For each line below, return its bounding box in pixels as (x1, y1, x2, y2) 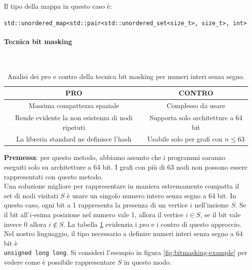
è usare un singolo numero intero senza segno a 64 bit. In (67, 190, 236, 200)
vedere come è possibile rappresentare (4, 257, 115, 267)
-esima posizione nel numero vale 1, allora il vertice (31, 209, 184, 220)
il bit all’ (4, 209, 30, 220)
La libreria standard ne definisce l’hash (16, 134, 132, 144)
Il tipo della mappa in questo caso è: (4, 1, 112, 11)
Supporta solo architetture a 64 (149, 112, 243, 122)
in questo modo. (124, 257, 172, 267)
